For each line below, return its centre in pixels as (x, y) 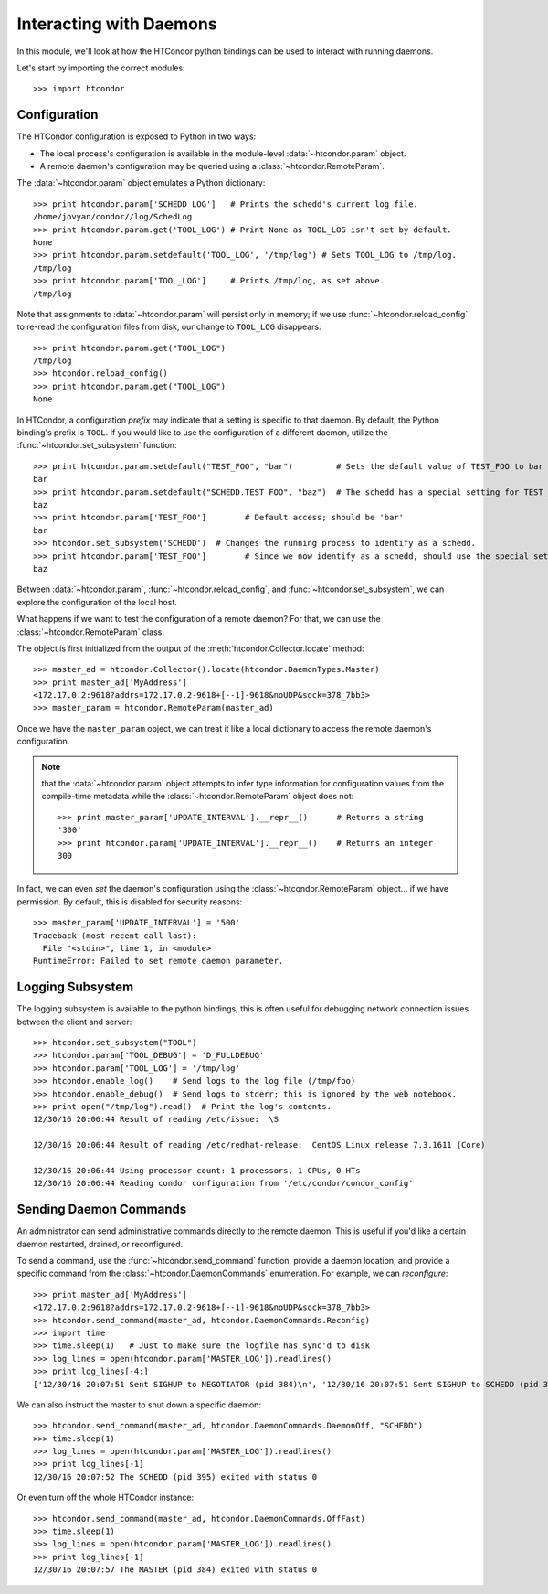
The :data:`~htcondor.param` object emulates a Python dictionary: (141, 183)
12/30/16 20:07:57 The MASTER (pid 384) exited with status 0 (175, 1570)
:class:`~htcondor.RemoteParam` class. (90, 632)
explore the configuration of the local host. (97, 602)
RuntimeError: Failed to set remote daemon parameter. (158, 961)
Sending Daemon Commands (102, 1209)
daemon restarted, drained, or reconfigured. (100, 1244)
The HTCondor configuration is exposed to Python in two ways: (137, 136)
